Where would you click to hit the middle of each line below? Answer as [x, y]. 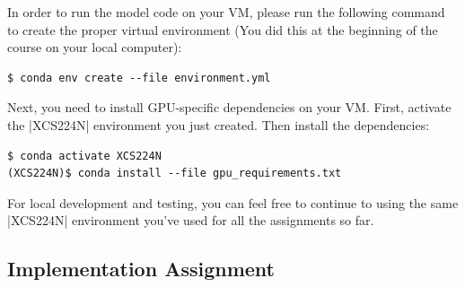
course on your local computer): [95, 47]
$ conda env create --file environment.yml [139, 78]
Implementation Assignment [141, 269]
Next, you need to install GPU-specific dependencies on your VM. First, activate [229, 107]
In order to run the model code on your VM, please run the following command [226, 12]
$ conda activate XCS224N [84, 156]
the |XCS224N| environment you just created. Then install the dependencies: [219, 124]
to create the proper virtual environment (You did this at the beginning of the [223, 29]
